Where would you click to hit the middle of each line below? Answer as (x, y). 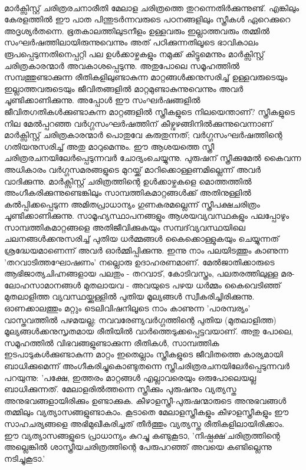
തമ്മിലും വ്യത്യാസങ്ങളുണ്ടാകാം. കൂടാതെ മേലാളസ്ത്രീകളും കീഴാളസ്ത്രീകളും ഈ (147, 412)
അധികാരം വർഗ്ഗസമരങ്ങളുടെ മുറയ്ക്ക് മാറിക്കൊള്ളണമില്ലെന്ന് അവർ (133, 169)
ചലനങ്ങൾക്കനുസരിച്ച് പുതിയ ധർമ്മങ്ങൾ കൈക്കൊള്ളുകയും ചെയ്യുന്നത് (142, 239)
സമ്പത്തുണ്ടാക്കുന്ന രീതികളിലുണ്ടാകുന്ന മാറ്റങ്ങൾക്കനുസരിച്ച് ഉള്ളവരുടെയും (146, 77)
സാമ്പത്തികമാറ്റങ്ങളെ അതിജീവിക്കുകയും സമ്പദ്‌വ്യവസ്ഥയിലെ (125, 227)
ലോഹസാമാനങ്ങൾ (43, 285)
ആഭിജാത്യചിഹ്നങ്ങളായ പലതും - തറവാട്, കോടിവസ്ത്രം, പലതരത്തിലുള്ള (141, 273)
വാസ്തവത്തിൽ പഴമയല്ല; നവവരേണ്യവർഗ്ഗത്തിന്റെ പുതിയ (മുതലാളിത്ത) (140, 319)
